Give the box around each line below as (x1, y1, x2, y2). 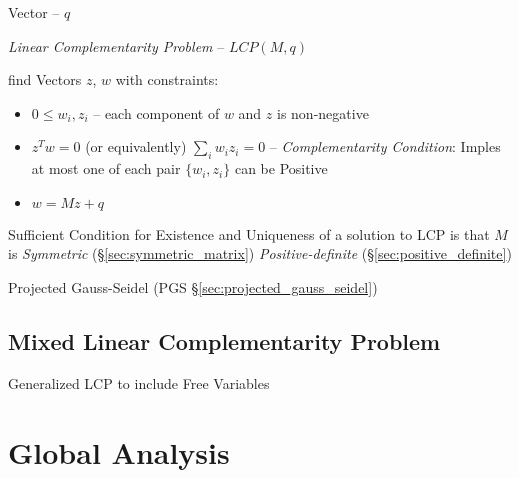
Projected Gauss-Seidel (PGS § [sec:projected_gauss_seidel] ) (8, 276, 378, 297)
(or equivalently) (85, 136, 187, 157)
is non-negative (277, 102, 369, 123)
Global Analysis (8, 431, 230, 472)
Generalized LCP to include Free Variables (8, 372, 270, 393)
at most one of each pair (31, 158, 181, 179)
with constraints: (115, 69, 219, 90)
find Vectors (8, 69, 82, 90)
